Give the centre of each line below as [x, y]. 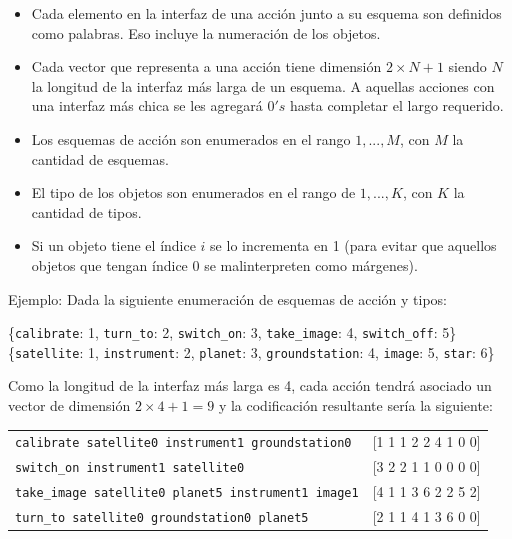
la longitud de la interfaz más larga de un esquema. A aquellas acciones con [263, 85]
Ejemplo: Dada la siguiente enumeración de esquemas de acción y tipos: [227, 298]
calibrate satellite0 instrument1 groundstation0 [183, 443]
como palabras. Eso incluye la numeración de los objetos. [206, 32]
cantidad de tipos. [86, 211]
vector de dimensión [69, 405]
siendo [467, 66]
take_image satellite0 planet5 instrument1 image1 [187, 493]
